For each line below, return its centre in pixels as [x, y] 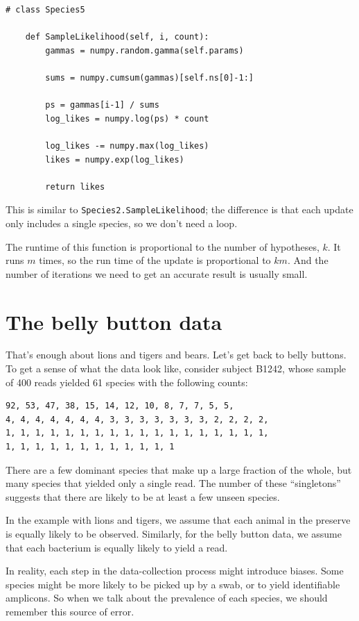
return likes [75, 187]
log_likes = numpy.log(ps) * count [127, 118]
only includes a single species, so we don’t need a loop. [122, 223]
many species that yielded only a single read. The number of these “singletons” [173, 483]
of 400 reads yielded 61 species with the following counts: [127, 382]
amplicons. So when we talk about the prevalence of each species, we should [167, 598]
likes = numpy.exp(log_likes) [115, 159]
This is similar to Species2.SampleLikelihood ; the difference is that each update [179, 209]
